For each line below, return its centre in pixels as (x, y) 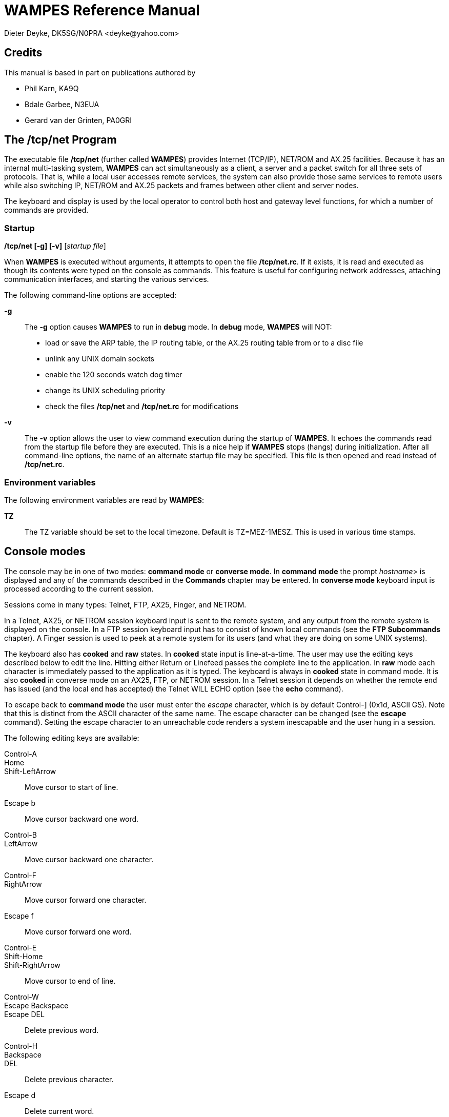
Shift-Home (24, 956)
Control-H (21, 1046)
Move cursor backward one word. (82, 819)
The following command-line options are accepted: (90, 295)
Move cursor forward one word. (78, 931)
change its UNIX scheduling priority (105, 391)
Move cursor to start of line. (72, 787)
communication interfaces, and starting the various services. (107, 279)
